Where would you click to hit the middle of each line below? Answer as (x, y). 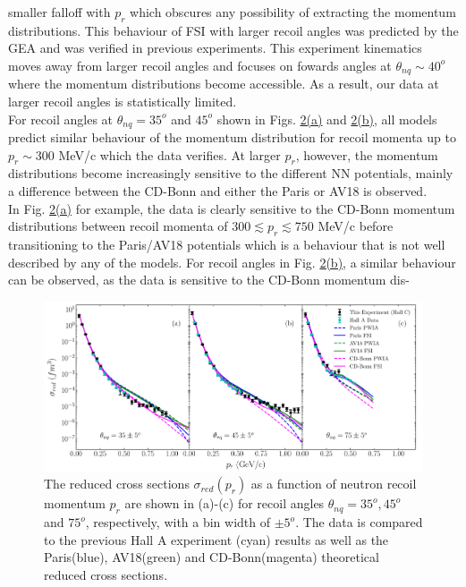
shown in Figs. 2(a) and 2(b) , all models (327, 119)
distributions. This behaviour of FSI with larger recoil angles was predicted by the (233, 30)
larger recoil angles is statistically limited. (123, 102)
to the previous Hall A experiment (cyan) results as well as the (216, 539)
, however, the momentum (367, 154)
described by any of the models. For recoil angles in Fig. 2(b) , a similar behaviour (232, 262)
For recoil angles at (61, 119)
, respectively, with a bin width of (178, 522)
